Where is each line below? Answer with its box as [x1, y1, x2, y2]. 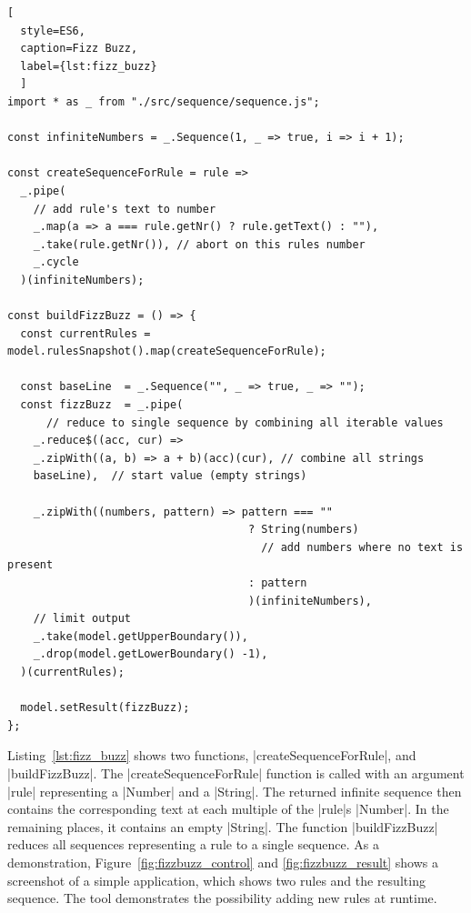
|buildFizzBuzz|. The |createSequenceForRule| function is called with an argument [7, 763, 465, 782]
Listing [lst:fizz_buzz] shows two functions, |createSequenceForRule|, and [7, 746, 416, 765]
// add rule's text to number [33, 202, 216, 216]
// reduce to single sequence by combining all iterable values [45, 416, 444, 429]
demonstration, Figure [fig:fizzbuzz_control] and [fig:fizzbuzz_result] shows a [7, 852, 439, 871]
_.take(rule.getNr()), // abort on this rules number [33, 237, 366, 251]
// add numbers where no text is [261, 540, 464, 554]
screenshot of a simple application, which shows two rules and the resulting [7, 870, 426, 889]
